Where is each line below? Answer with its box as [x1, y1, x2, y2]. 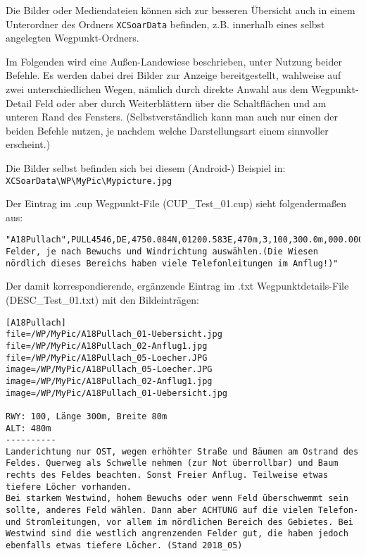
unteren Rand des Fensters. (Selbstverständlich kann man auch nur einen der [6, 109, 338, 124]
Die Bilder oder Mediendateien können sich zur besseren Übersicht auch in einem [6, 3, 355, 17]
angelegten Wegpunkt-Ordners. [6, 30, 139, 45]
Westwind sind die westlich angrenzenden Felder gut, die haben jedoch [6, 529, 348, 539]
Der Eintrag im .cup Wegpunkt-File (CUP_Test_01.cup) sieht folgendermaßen [6, 196, 347, 211]
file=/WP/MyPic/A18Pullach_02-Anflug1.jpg [6, 340, 208, 351]
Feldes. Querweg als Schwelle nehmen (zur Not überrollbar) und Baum [6, 458, 339, 469]
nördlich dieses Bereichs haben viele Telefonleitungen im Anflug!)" [6, 258, 339, 268]
